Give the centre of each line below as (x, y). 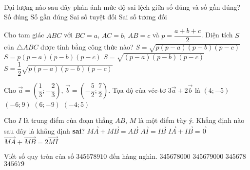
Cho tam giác (24, 35)
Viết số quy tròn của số (39, 156)
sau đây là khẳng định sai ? (44, 131)
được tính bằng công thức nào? (87, 47)
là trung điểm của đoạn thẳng (68, 120)
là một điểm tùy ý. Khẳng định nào (191, 120)
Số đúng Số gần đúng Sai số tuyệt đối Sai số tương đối (86, 16)
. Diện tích (217, 35)
